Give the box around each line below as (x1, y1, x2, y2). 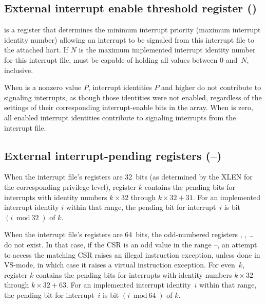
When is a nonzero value (4, 82, 82, 93)
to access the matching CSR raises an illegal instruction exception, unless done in (4, 249, 260, 260)
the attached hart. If (4, 44, 68, 55)
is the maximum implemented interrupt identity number (79, 44, 256, 55)
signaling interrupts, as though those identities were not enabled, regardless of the (4, 92, 262, 102)
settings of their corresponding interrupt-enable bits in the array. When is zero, (4, 102, 253, 113)
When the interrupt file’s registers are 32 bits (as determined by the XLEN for (4, 171, 253, 182)
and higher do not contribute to (161, 82, 261, 93)
